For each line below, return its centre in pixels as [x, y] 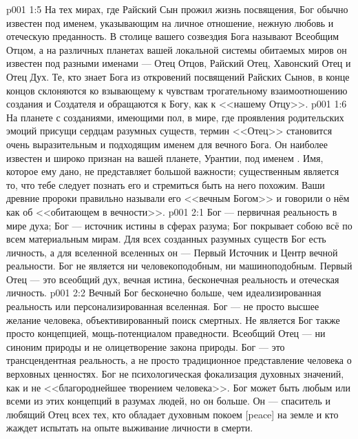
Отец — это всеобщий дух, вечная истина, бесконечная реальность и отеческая [173, 279]
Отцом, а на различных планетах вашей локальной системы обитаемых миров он [177, 49]
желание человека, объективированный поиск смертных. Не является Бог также [173, 319]
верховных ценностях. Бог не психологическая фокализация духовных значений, [175, 374]
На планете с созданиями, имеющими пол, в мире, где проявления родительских [175, 117]
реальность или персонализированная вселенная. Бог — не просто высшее [163, 306]
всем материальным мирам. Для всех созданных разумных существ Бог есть [166, 239]
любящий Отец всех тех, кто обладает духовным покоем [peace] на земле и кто [172, 414]
